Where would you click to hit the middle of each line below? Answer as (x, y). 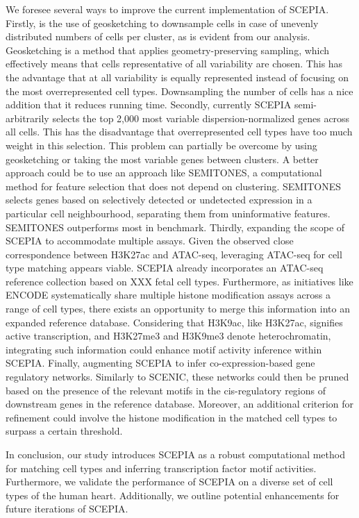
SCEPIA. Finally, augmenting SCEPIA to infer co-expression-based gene (160, 363)
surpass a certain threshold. (64, 431)
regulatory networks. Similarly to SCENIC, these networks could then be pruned (177, 377)
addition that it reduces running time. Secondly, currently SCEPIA (149, 105)
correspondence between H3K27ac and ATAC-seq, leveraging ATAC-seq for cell (174, 254)
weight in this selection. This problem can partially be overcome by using (161, 145)
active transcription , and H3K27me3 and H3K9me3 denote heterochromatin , (168, 336)
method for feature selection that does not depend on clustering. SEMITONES (173, 186)
